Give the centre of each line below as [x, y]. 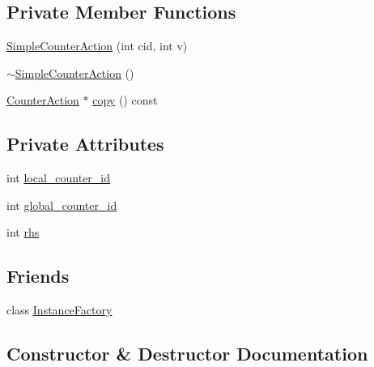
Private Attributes [85, 144]
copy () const [125, 100]
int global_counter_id [62, 205]
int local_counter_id [59, 178]
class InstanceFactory [59, 310]
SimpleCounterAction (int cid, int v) [97, 46]
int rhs [23, 232]
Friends [38, 276]
